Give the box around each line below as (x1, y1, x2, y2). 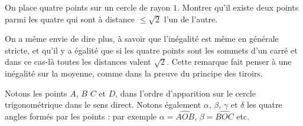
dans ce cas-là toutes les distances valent (5, 55, 151, 68)
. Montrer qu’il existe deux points (177, 1, 299, 13)
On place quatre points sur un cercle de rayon (5, 1, 171, 13)
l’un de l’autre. (164, 12, 218, 25)
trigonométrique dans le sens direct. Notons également (5, 98, 201, 111)
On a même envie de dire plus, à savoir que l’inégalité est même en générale (5, 32, 279, 45)
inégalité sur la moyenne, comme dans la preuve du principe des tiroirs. (5, 67, 263, 79)
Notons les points (5, 87, 67, 99)
